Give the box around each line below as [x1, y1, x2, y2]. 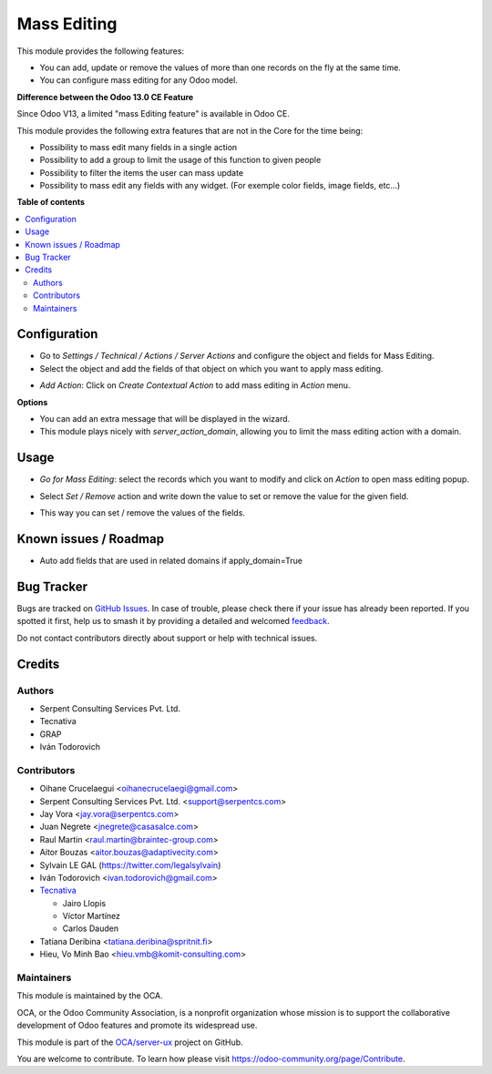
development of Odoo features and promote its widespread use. [16, 1020, 258, 1031]
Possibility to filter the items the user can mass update [39, 167, 244, 178]
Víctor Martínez [62, 911, 121, 922]
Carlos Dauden [62, 923, 118, 934]
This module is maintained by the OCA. [16, 990, 163, 1001]
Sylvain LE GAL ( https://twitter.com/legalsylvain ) [39, 859, 221, 870]
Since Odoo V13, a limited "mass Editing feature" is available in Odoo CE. [16, 108, 291, 119]
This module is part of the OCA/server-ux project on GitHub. [16, 1037, 243, 1048]
